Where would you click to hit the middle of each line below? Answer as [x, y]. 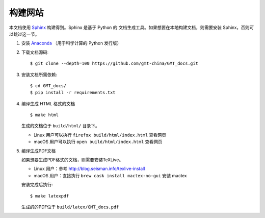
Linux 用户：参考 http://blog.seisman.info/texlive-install [89, 169]
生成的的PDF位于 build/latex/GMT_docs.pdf [70, 207]
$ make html [44, 115]
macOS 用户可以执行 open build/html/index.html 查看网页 [98, 142]
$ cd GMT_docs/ [48, 85]
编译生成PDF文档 [39, 151]
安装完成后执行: [37, 185]
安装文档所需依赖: [39, 74]
